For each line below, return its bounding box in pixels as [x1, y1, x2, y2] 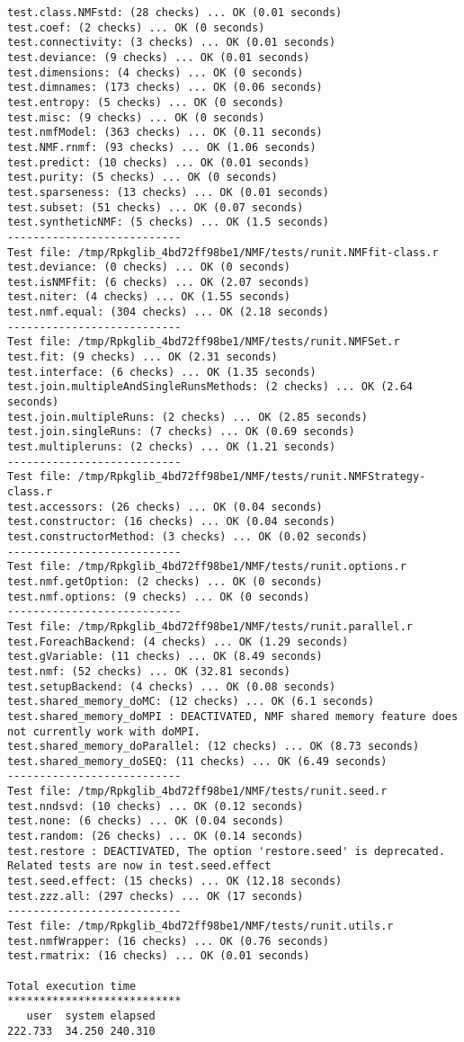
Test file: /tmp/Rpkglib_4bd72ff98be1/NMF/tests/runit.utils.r [7, 920, 394, 933]
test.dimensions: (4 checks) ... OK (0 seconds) [7, 66, 304, 79]
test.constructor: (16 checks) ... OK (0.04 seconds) [7, 515, 336, 529]
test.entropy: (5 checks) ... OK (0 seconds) [7, 95, 284, 109]
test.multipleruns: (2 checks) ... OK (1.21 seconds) [7, 441, 336, 454]
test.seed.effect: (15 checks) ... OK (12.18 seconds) [7, 875, 343, 888]
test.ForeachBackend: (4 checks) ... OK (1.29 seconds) [7, 635, 349, 648]
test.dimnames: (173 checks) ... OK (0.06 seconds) [7, 81, 323, 94]
